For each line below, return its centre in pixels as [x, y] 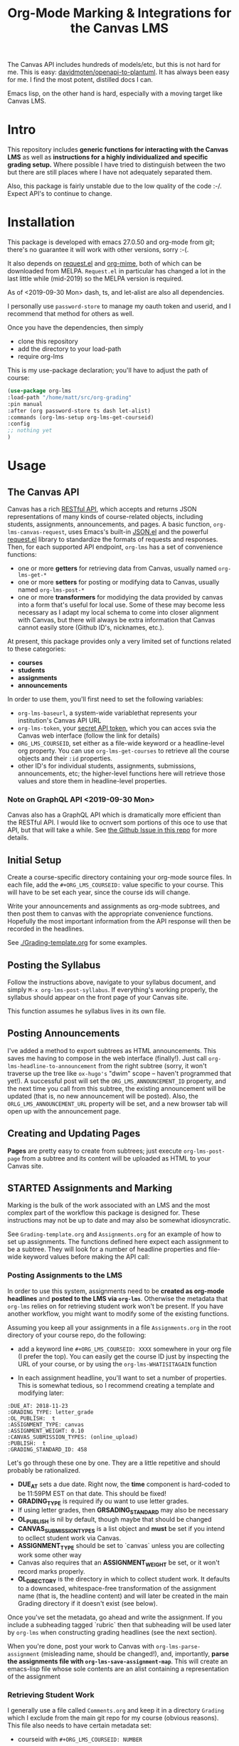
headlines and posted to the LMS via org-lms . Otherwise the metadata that [118, 1298]
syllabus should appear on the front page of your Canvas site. [98, 997]
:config [19, 424]
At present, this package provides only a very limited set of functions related [119, 642]
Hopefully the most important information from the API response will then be [119, 921]
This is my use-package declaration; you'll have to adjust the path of [108, 370]
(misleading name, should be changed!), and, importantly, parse [135, 1654]
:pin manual [25, 404]
